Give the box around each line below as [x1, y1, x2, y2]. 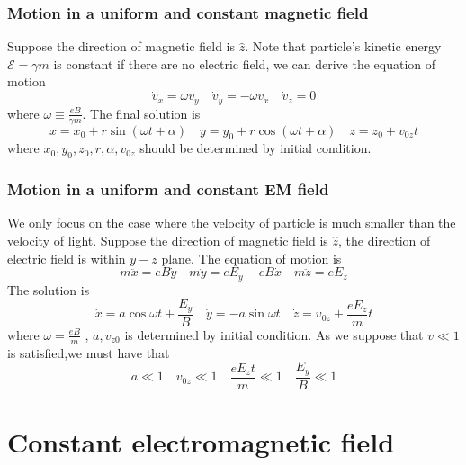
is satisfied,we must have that [7, 343, 170, 362]
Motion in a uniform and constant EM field [7, 178, 329, 201]
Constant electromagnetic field [7, 423, 395, 460]
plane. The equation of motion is [161, 248, 342, 267]
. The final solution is [82, 103, 201, 122]
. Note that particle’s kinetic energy [245, 37, 442, 56]
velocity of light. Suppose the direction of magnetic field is [7, 230, 328, 249]
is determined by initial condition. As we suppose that [124, 325, 424, 344]
